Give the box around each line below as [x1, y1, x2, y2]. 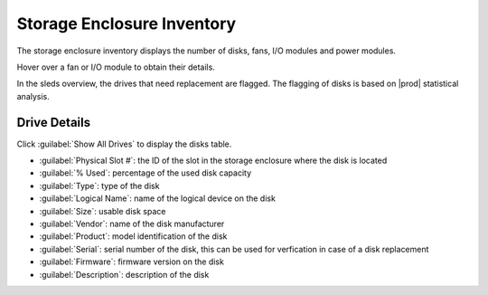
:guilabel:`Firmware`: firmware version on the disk [39, 256, 225, 267]
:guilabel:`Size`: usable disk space [39, 205, 166, 216]
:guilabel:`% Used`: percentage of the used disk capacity [39, 167, 252, 178]
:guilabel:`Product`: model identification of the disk [39, 231, 228, 242]
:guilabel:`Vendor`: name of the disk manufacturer [39, 218, 225, 229]
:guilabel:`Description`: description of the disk [39, 269, 210, 280]
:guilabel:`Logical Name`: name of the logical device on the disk [39, 193, 276, 204]
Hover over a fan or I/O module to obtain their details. [16, 62, 216, 72]
